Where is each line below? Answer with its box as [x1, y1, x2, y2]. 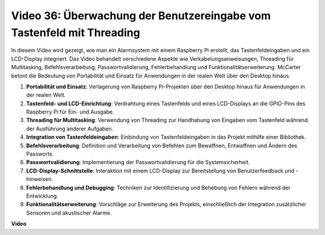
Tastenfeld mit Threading [11, 26, 141, 39]
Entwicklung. [26, 192, 58, 200]
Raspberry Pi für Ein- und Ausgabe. [26, 108, 114, 115]
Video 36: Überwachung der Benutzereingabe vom [11, 9, 271, 22]
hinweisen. [26, 175, 54, 183]
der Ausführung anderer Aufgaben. [26, 125, 114, 132]
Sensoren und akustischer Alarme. [26, 209, 112, 216]
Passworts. [26, 150, 54, 157]
